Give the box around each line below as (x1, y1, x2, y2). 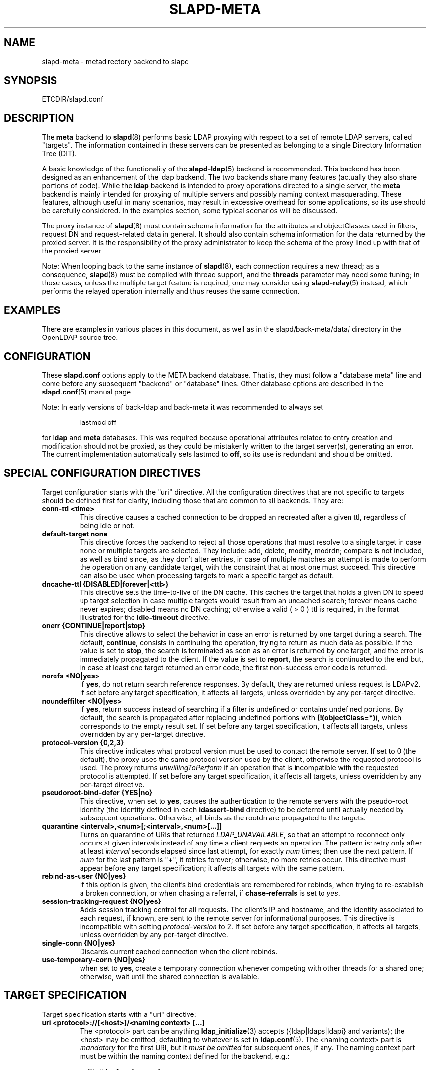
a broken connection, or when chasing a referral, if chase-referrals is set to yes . (80, 888, 340, 897)
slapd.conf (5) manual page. (42, 387, 133, 396)
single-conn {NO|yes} (42, 938, 116, 947)
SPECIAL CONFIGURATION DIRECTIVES (4, 467, 201, 479)
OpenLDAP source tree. (42, 333, 118, 342)
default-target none (42, 529, 107, 538)
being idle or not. (80, 521, 135, 530)
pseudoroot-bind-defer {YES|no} (42, 788, 153, 797)
